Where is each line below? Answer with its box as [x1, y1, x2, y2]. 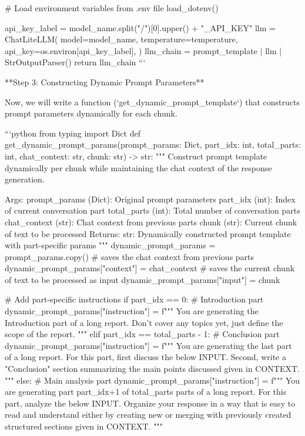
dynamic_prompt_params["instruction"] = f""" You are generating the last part [5, 339, 292, 351]
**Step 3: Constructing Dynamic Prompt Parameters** [5, 75, 205, 88]
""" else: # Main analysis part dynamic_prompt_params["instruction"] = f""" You [5, 374, 300, 386]
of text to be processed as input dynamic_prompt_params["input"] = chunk [5, 273, 280, 285]
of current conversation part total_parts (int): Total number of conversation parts [5, 204, 300, 217]
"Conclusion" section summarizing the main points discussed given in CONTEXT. [5, 362, 300, 375]
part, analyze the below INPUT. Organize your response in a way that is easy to [5, 397, 296, 409]
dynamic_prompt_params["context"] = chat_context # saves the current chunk [5, 262, 295, 274]
